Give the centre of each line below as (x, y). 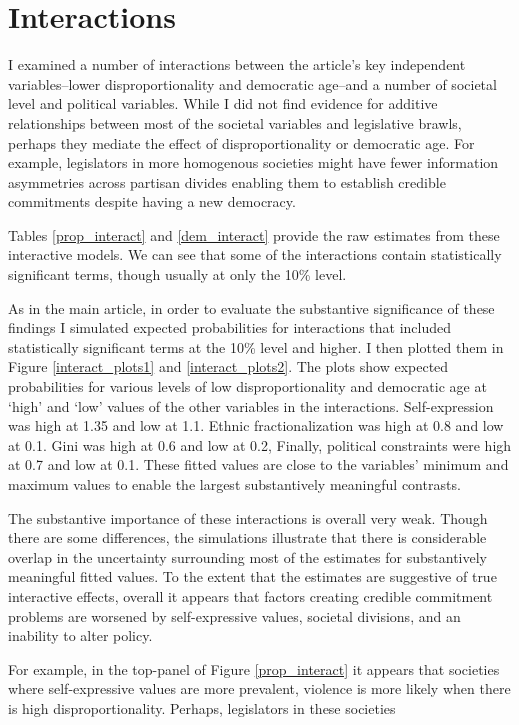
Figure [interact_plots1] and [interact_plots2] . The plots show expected (228, 366)
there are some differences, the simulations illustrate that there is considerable (247, 537)
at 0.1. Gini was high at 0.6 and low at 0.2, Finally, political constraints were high (260, 444)
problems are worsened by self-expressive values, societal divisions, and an (234, 615)
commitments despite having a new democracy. (152, 201)
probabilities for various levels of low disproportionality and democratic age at (247, 386)
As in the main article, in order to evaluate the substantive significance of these (251, 307)
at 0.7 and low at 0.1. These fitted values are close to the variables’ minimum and (258, 464)
